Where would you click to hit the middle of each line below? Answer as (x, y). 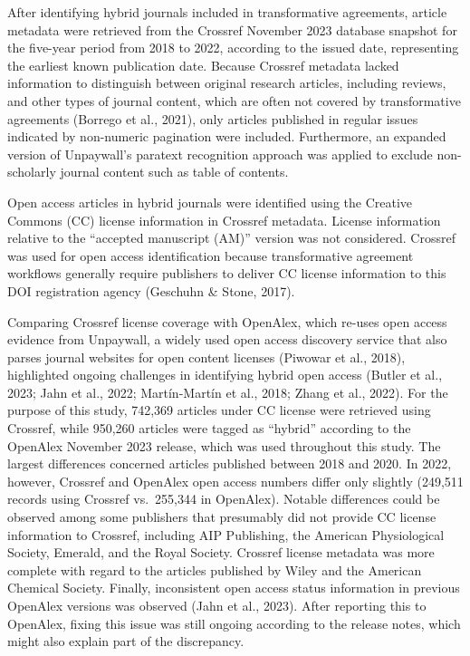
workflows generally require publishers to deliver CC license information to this (227, 273)
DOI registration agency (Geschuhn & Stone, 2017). (151, 290)
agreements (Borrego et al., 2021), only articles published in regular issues (213, 118)
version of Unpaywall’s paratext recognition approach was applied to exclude (220, 154)
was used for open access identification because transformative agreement (211, 255)
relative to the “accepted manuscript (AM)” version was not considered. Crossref (231, 238)
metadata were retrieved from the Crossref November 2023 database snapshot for (232, 29)
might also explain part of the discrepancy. (126, 641)
